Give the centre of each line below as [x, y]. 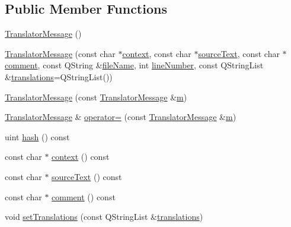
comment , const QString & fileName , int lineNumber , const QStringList [134, 65]
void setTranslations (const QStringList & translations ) [104, 217]
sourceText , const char [239, 53]
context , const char [157, 53]
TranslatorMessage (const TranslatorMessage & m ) [96, 97]
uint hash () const [37, 136]
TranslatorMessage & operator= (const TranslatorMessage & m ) [121, 117]
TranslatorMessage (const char [60, 53]
